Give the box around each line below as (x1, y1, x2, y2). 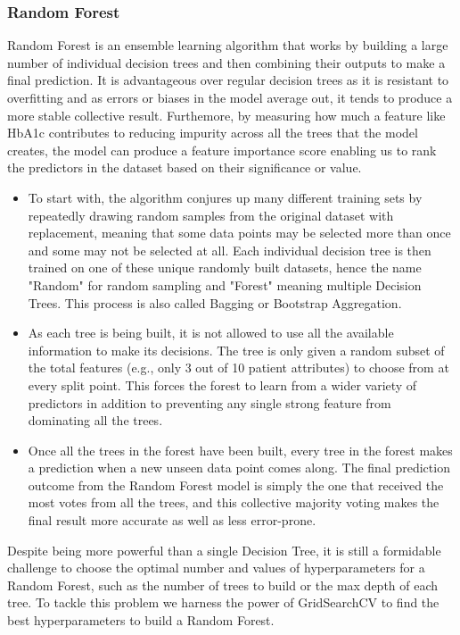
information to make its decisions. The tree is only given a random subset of (28, 340, 445, 359)
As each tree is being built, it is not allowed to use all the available (28, 323, 394, 342)
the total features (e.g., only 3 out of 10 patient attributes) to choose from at (28, 358, 449, 377)
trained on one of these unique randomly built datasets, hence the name (28, 258, 422, 277)
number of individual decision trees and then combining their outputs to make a (7, 53, 446, 71)
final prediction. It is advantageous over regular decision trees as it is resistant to (7, 71, 449, 89)
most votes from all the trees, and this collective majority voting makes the (28, 493, 439, 512)
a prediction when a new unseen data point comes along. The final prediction (28, 458, 450, 477)
